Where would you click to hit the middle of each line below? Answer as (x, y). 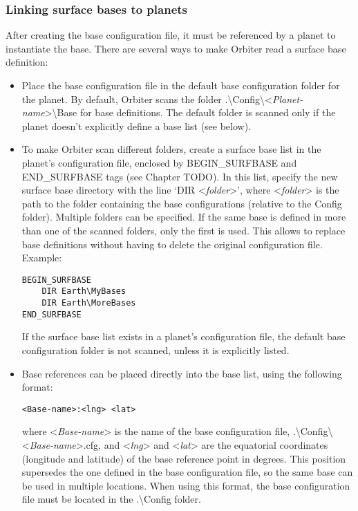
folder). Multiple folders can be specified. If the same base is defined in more (184, 217)
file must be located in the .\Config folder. (111, 499)
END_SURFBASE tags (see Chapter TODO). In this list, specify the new (180, 176)
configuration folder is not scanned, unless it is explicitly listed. (156, 350)
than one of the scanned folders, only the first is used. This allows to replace (183, 230)
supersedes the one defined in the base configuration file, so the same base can (187, 472)
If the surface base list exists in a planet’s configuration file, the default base (183, 336)
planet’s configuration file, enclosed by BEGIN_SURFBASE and (159, 162)
